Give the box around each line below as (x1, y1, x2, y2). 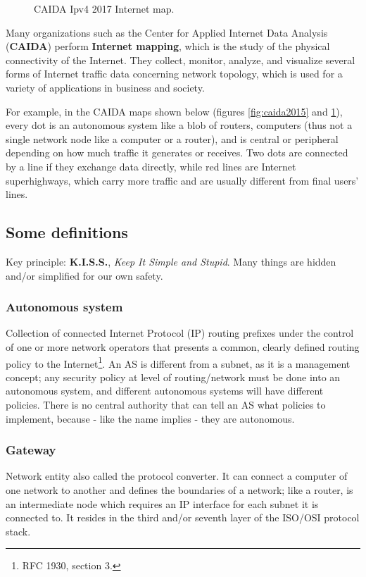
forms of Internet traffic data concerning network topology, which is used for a (6, 66, 343, 81)
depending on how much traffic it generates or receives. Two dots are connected (6, 145, 348, 160)
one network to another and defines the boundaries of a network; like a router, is (6, 482, 353, 497)
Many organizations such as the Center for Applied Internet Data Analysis (6, 25, 328, 39)
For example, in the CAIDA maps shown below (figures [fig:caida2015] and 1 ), (6, 104, 343, 118)
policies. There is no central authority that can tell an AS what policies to (6, 397, 326, 411)
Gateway (6, 441, 56, 459)
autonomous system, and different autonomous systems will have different (6, 383, 324, 398)
